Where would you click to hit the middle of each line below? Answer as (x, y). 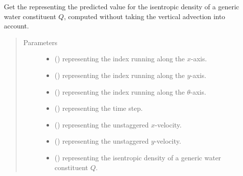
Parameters (40, 42)
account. (16, 26)
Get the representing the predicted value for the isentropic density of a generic (122, 6)
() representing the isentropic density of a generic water (138, 157)
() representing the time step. (99, 108)
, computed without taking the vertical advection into (145, 16)
